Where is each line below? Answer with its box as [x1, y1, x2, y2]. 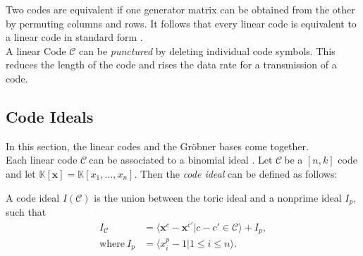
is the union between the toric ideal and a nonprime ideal [94, 190, 342, 205]
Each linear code [6, 152, 78, 167]
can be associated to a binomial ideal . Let [89, 152, 273, 167]
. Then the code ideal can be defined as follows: [134, 166, 338, 181]
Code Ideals [6, 105, 94, 127]
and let [6, 166, 36, 181]
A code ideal [6, 190, 60, 205]
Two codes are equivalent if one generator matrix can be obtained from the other [6, 2, 355, 16]
